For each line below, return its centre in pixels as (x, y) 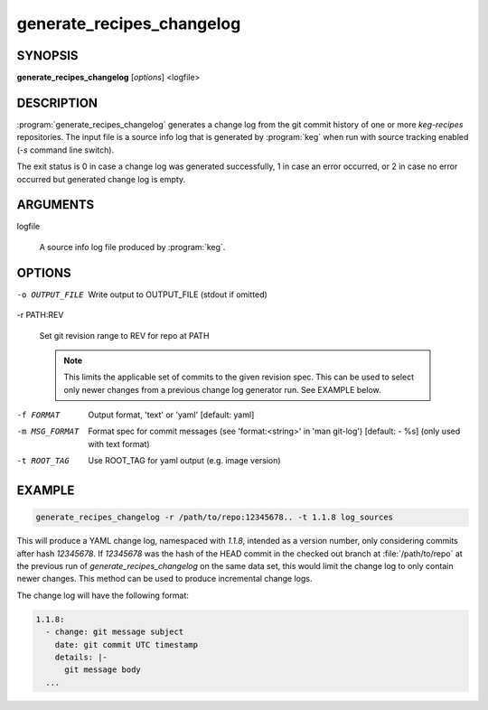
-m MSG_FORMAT (48, 432)
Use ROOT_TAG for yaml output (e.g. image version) (184, 461)
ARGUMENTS (56, 205)
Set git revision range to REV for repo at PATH (124, 335)
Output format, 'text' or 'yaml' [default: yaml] (171, 415)
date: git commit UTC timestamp (127, 645)
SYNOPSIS (47, 56)
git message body (103, 670)
